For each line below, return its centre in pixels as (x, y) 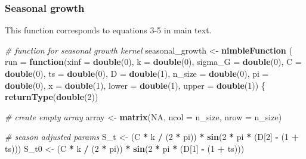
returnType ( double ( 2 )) (52, 97)
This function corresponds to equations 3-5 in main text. (108, 30)
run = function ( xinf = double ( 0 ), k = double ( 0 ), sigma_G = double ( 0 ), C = (153, 62)
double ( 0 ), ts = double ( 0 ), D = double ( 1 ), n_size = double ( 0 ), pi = (137, 73)
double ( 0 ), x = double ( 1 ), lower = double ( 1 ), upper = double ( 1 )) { (135, 85)
